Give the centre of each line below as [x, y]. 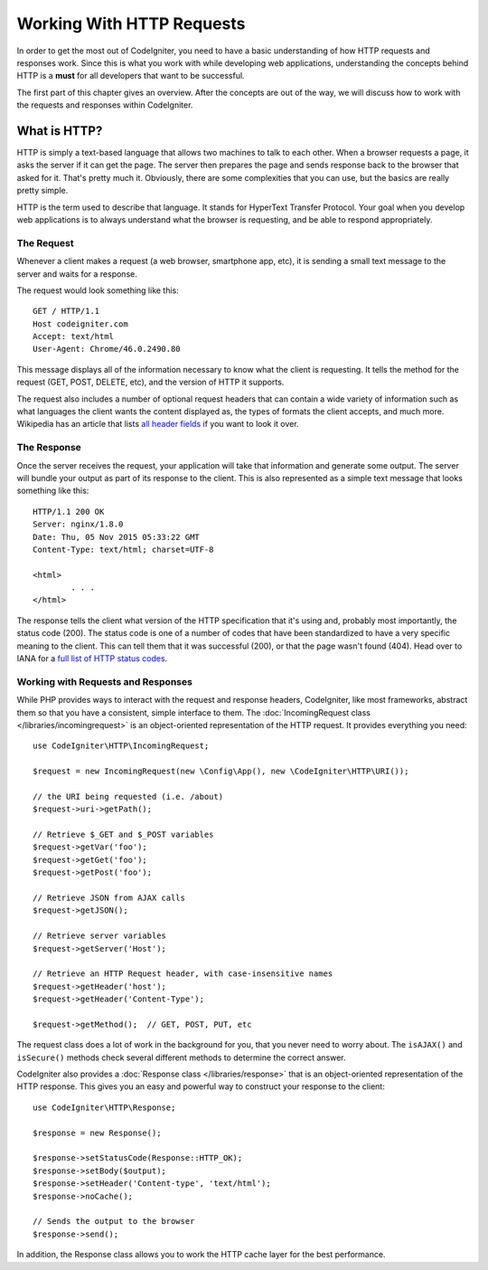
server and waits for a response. [77, 274]
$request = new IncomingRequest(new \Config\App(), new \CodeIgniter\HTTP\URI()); [221, 772]
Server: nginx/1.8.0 [78, 524]
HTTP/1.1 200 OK [69, 512]
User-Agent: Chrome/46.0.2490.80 [107, 349]
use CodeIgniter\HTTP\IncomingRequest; [121, 746]
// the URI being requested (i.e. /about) [128, 796]
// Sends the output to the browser [114, 1222]
